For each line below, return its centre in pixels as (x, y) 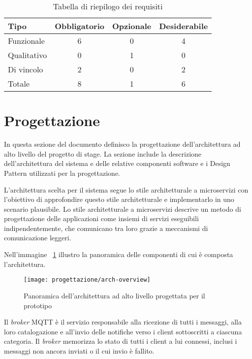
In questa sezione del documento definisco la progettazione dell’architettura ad (122, 144)
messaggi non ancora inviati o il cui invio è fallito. (79, 350)
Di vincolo (26, 69)
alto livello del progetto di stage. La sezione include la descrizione (103, 153)
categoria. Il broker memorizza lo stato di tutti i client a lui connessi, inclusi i (121, 341)
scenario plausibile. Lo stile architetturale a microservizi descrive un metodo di (123, 209)
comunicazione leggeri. (38, 238)
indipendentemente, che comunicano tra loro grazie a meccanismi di (106, 228)
